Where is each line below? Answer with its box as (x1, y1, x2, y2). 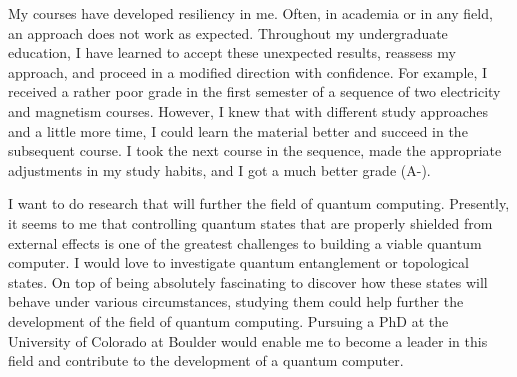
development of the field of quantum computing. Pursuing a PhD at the (8, 310, 449, 331)
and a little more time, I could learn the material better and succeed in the (8, 120, 468, 141)
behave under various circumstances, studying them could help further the (8, 291, 464, 312)
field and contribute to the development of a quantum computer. (8, 350, 404, 371)
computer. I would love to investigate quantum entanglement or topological (8, 252, 469, 273)
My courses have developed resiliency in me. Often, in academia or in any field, (8, 3, 493, 23)
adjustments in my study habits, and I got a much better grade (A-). (8, 159, 431, 180)
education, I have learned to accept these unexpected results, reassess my (8, 42, 456, 63)
